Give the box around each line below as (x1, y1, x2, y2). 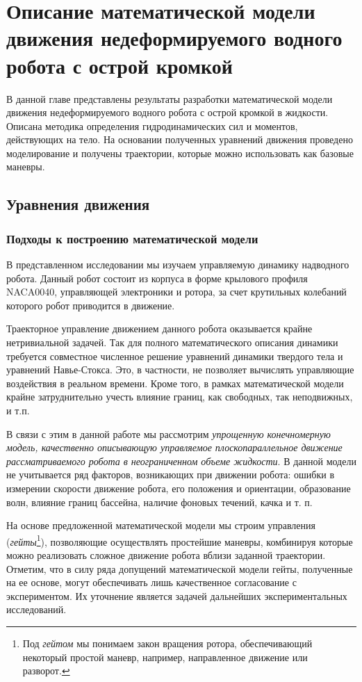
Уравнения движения (6, 193, 150, 215)
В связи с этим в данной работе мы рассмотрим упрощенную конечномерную (6, 426, 331, 441)
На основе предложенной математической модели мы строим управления (6, 518, 315, 533)
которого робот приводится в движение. (6, 298, 175, 312)
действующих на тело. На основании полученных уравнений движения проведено (6, 132, 353, 147)
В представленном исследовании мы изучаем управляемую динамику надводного (6, 257, 349, 272)
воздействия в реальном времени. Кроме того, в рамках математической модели (6, 375, 344, 390)
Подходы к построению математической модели (6, 229, 258, 247)
